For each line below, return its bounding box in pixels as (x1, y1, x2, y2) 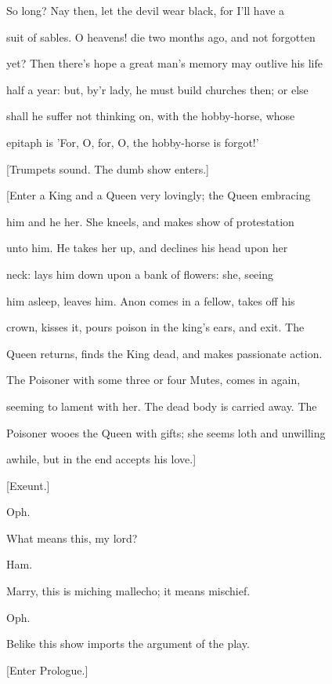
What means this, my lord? (6, 529, 138, 546)
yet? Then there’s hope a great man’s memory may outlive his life (6, 55, 323, 71)
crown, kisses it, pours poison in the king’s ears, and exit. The (6, 319, 305, 335)
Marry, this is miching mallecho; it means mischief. (6, 583, 251, 599)
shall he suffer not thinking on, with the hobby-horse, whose (6, 108, 295, 124)
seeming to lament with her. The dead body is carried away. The (6, 397, 317, 414)
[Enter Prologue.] (6, 661, 88, 678)
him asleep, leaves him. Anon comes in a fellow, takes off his (6, 292, 295, 309)
